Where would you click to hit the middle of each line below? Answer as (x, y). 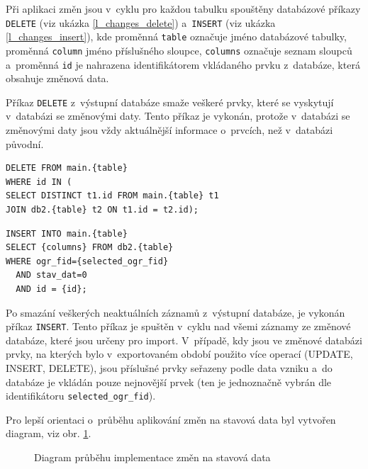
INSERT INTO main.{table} (67, 233)
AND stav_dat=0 (51, 275)
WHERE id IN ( (39, 182)
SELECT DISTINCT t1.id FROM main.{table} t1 (112, 196)
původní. (25, 143)
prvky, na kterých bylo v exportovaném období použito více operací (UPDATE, (179, 354)
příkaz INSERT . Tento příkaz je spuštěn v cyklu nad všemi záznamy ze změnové (178, 326)
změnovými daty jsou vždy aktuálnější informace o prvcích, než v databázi (169, 130)
